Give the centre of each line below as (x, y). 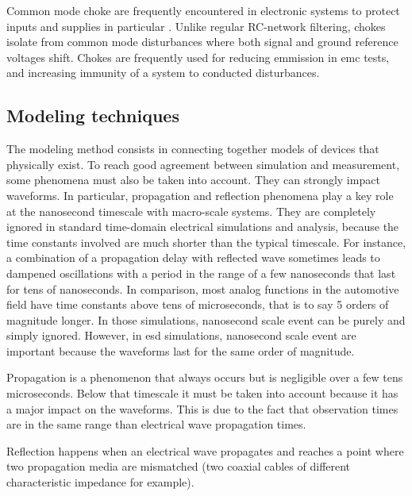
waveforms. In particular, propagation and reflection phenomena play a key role (200, 195)
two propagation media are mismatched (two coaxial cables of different (179, 466)
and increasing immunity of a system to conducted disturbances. (163, 73)
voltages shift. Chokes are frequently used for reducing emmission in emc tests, (198, 57)
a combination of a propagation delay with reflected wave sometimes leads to (193, 258)
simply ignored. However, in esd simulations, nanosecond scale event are (181, 335)
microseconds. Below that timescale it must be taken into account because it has (202, 393)
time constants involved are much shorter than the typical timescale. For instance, (206, 242)
